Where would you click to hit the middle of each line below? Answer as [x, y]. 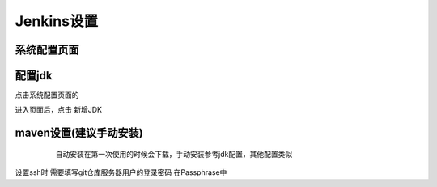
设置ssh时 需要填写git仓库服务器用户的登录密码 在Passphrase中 [121, 172]
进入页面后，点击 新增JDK [59, 110]
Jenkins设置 [57, 21]
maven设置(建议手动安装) [79, 133]
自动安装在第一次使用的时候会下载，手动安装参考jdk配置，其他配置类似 [174, 154]
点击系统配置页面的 [47, 95]
